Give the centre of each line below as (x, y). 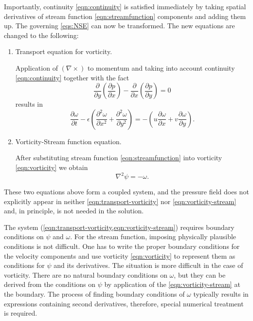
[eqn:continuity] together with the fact (72, 77)
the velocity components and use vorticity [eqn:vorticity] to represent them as (120, 255)
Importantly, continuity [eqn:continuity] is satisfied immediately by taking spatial (125, 6)
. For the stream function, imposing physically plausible (153, 236)
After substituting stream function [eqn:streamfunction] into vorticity (119, 158)
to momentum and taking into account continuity (161, 67)
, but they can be (200, 274)
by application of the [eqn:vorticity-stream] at (172, 284)
